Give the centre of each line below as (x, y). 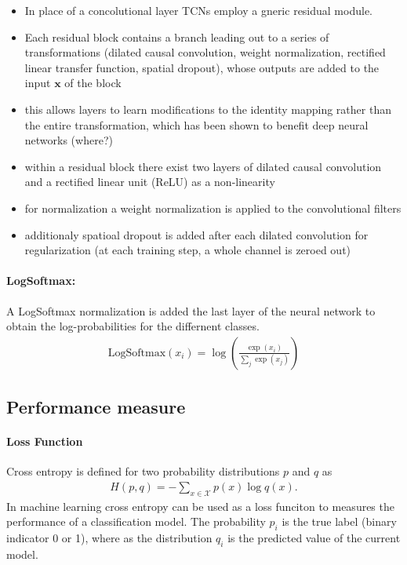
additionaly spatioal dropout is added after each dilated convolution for (196, 234)
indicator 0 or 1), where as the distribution (109, 538)
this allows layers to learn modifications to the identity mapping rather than (208, 109)
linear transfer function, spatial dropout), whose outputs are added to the (202, 67)
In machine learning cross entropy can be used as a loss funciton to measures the (200, 506)
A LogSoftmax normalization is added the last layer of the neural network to (191, 310)
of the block (93, 83)
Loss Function (45, 441)
